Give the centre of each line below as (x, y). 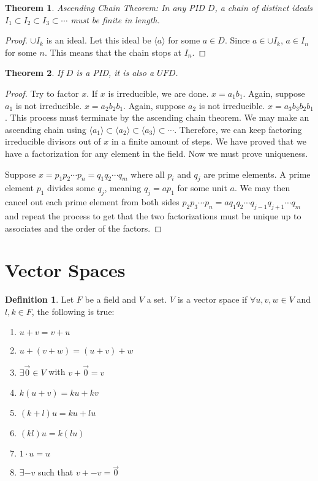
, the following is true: (73, 311)
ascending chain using (46, 129)
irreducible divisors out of (53, 141)
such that (55, 472)
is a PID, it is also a (115, 73)
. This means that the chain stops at (113, 52)
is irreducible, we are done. (158, 93)
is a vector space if (212, 299)
